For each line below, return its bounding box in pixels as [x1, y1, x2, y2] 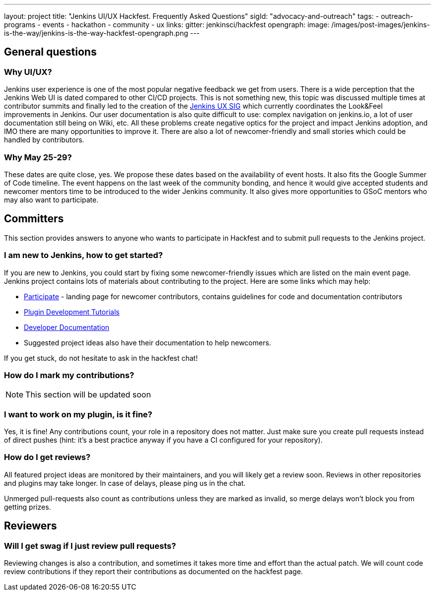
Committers [4, 212, 64, 225]
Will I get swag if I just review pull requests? [4, 540, 176, 551]
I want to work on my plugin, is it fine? [4, 409, 152, 419]
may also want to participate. [4, 195, 99, 204]
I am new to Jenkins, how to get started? [4, 250, 163, 261]
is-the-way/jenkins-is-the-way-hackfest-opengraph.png [4, 29, 188, 37]
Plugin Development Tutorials [24, 307, 120, 316]
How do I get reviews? [4, 452, 91, 463]
